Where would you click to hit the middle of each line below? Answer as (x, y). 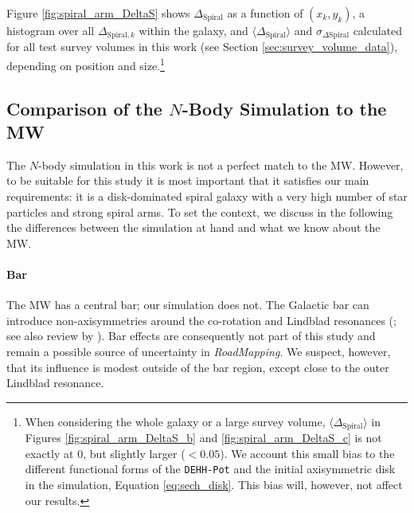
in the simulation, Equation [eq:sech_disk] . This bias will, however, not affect (214, 485)
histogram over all (51, 30)
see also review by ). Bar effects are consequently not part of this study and (191, 336)
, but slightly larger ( (134, 453)
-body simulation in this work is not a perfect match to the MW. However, (221, 164)
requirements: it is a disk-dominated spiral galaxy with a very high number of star (207, 196)
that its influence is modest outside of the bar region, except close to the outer (198, 367)
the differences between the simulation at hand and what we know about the (193, 227)
